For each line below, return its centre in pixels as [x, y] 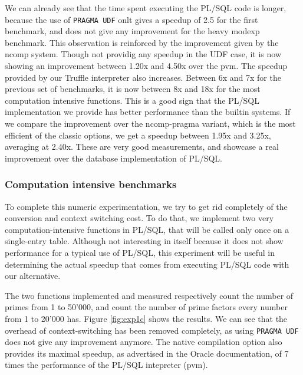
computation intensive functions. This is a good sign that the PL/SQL [132, 100]
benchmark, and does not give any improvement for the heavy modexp [132, 31]
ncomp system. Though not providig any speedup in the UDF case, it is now [143, 54]
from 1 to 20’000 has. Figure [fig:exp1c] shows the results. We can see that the [146, 318]
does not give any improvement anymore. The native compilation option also [144, 342]
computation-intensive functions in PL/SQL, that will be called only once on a [147, 229]
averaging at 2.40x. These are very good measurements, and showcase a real [142, 147]
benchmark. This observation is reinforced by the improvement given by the [142, 42]
